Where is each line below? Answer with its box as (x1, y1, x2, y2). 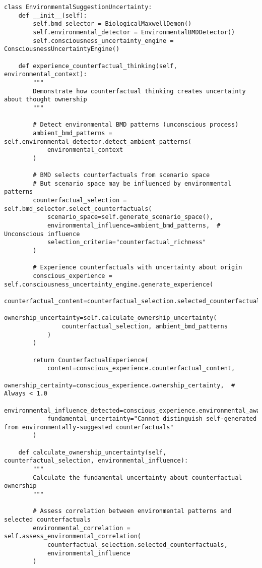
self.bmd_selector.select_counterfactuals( (4, 205, 152, 212)
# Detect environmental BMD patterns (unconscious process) (33, 121, 239, 129)
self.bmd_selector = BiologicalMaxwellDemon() (33, 20, 192, 28)
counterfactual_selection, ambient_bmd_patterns (61, 322, 228, 330)
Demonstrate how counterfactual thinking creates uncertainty (33, 87, 246, 95)
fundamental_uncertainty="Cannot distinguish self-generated (47, 415, 257, 423)
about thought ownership (4, 96, 87, 103)
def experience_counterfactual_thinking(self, (18, 62, 177, 70)
